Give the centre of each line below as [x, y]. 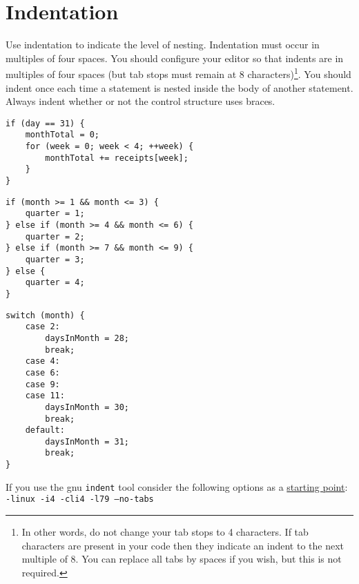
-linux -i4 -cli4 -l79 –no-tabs [80, 499]
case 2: [42, 327]
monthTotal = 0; [62, 135]
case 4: [42, 361]
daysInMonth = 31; [87, 441]
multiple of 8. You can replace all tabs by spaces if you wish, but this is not [182, 559]
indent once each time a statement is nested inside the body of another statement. [179, 87]
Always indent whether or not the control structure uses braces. [140, 101]
